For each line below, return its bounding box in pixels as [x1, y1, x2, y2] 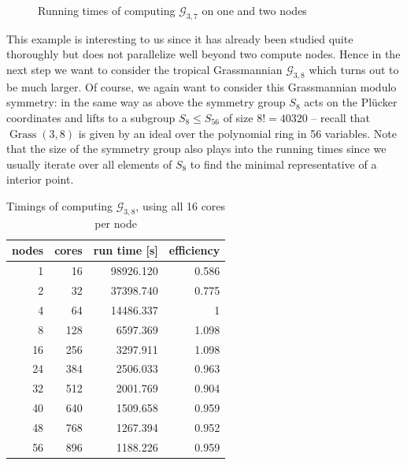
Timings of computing [6, 197, 113, 214]
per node [94, 214, 137, 231]
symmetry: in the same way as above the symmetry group [6, 94, 286, 110]
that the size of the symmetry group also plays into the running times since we [6, 140, 387, 157]
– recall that [311, 109, 371, 125]
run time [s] [93, 242, 158, 259]
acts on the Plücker [304, 94, 398, 110]
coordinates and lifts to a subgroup [6, 109, 176, 125]
